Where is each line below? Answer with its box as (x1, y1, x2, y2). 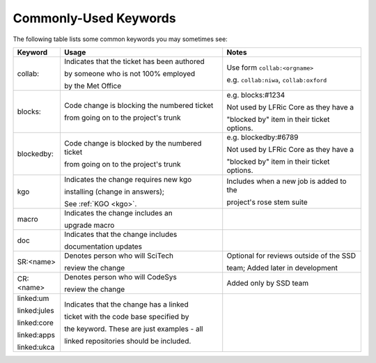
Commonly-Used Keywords (13, 10, 177, 26)
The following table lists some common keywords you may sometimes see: (13, 35, 228, 43)
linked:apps (17, 330, 56, 339)
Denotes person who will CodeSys (63, 272, 178, 281)
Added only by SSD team (226, 278, 309, 288)
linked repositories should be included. (63, 336, 191, 346)
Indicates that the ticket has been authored (63, 56, 205, 66)
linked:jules (17, 305, 55, 315)
